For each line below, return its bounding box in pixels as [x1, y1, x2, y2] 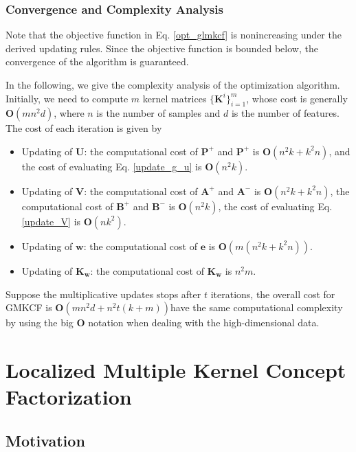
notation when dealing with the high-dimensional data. [88, 315, 320, 330]
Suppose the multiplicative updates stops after [5, 286, 201, 301]
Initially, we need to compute [5, 91, 129, 105]
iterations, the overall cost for [210, 286, 335, 301]
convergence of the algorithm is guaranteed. [5, 54, 189, 69]
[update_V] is [21, 214, 81, 228]
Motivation [5, 429, 85, 451]
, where [54, 106, 85, 120]
